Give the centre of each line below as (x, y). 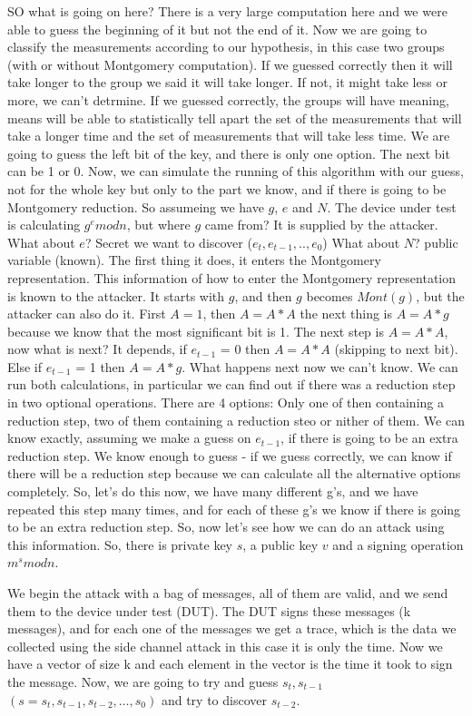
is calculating (44, 225)
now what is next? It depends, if (97, 349)
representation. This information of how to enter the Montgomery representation (232, 277)
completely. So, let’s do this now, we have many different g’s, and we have (213, 491)
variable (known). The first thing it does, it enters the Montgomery (194, 260)
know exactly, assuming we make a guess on (129, 438)
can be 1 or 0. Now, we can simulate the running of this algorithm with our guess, (236, 171)
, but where (158, 225)
